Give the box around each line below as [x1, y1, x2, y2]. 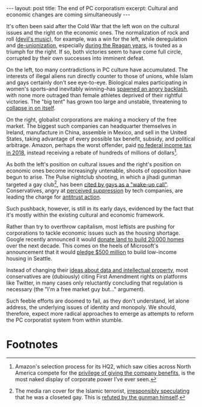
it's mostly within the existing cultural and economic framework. [6, 211, 165, 219]
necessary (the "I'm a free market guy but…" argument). [6, 286, 145, 293]
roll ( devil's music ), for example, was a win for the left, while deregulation [6, 35, 188, 43]
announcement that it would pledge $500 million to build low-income [6, 249, 177, 256]
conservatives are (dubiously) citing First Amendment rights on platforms [6, 273, 188, 280]
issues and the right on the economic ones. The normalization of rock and [6, 29, 189, 36]
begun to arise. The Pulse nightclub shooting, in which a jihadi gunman [6, 173, 182, 181]
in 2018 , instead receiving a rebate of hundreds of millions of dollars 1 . [6, 148, 178, 156]
